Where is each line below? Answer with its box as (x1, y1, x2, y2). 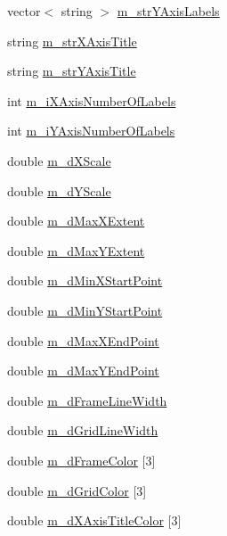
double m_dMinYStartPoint (7, 301, 163, 319)
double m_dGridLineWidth (7, 421, 158, 440)
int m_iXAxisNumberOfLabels (7, 91, 176, 110)
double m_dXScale (7, 151, 111, 169)
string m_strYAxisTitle (7, 62, 136, 80)
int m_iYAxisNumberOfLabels (7, 121, 175, 140)
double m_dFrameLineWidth (7, 391, 167, 409)
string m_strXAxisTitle (7, 31, 137, 50)
